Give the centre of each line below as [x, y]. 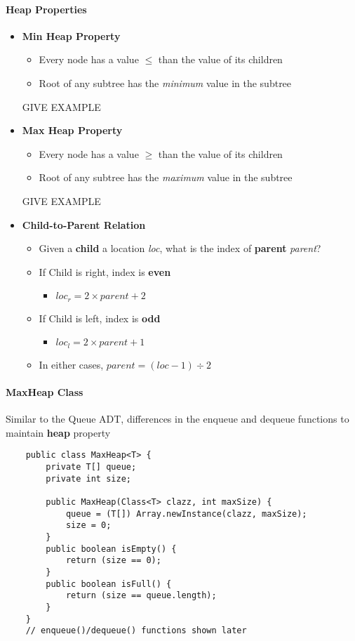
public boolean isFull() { [109, 584]
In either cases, [71, 364]
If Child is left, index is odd [100, 318]
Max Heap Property [72, 130]
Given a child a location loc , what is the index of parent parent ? [180, 248]
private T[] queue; [91, 467]
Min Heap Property [71, 35]
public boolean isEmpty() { [111, 549]
